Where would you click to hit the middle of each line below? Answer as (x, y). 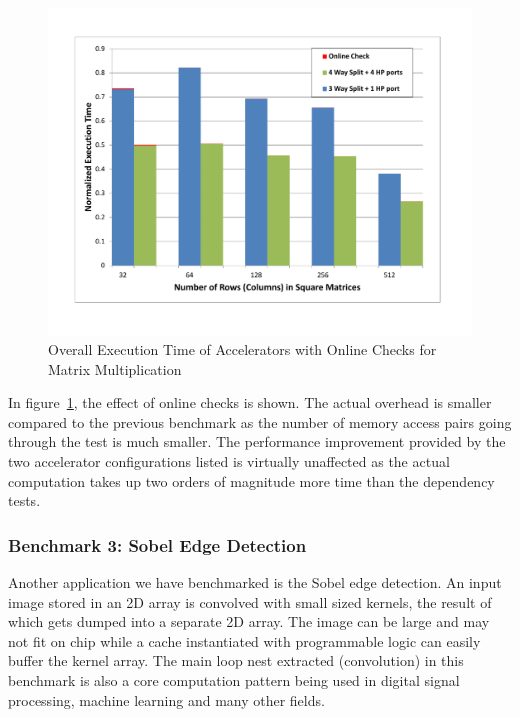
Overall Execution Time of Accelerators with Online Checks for (242, 349)
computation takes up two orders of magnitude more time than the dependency (251, 480)
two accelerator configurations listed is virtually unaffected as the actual (229, 461)
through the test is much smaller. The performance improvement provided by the (257, 441)
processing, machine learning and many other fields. (166, 699)
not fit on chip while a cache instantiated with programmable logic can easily (244, 640)
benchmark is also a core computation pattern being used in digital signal (234, 680)
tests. (24, 500)
